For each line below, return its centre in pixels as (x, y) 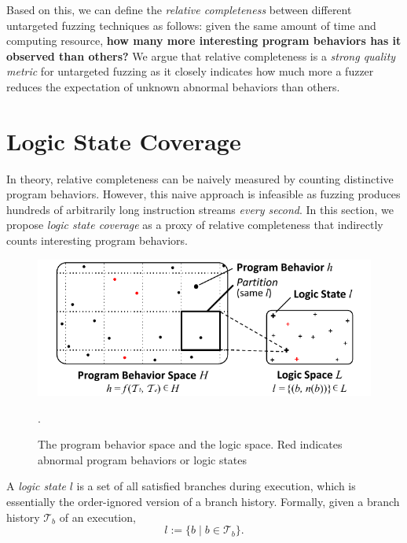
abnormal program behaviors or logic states (143, 459)
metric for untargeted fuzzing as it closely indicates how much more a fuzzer (190, 71)
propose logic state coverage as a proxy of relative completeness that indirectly (195, 225)
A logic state (37, 486)
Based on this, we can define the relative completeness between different (179, 9)
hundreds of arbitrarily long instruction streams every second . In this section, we (200, 209)
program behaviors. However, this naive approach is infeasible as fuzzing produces (203, 194)
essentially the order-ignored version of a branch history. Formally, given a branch (203, 502)
